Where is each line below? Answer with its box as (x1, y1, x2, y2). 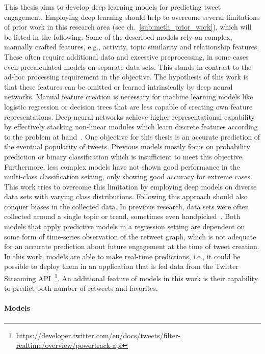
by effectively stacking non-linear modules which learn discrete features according (4, 121, 258, 132)
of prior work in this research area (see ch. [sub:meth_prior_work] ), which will (4, 21, 252, 32)
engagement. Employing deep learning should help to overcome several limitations (4, 11, 260, 22)
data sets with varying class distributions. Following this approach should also (4, 191, 248, 202)
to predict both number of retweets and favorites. (4, 283, 158, 293)
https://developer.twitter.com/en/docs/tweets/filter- (16, 330, 181, 340)
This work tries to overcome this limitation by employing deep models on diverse (4, 181, 257, 192)
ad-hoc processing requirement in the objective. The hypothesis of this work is (4, 71, 248, 82)
